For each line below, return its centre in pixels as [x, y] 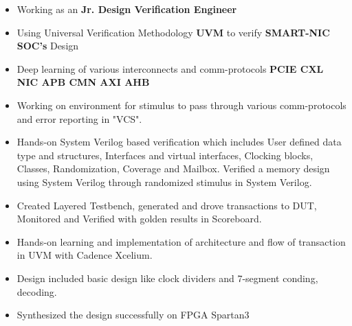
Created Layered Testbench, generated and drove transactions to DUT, [167, 205]
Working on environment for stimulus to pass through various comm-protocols [181, 105]
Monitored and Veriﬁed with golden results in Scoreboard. [139, 219]
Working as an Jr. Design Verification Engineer [127, 9]
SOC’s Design [48, 46]
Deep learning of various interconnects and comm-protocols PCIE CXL [170, 68]
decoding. [37, 291]
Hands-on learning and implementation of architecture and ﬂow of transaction [181, 241]
